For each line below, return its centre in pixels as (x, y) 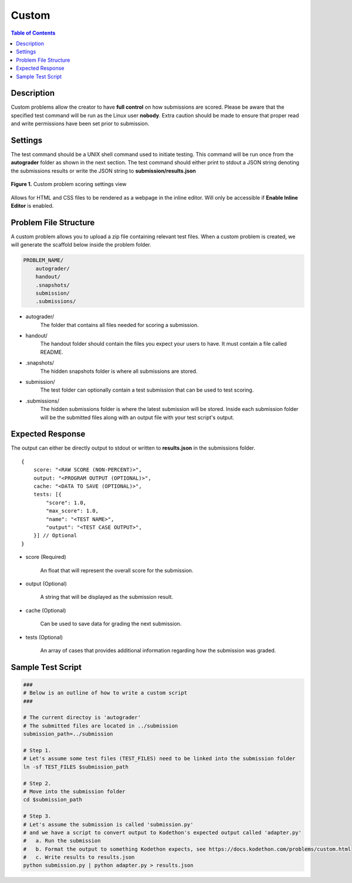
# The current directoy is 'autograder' (82, 717)
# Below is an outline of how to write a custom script (105, 693)
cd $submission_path (53, 800)
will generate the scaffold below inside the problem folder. (81, 245)
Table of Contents (33, 33)
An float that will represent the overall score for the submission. (117, 570)
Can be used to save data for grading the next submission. (111, 624)
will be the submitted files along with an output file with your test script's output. (137, 417)
